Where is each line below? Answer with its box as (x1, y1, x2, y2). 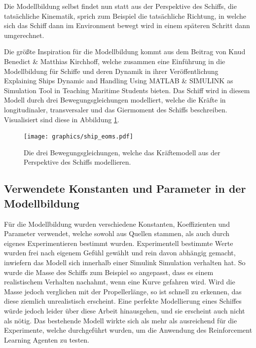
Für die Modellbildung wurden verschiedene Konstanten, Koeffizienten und (4, 218, 230, 229)
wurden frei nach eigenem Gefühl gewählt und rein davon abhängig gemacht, (4, 247, 236, 258)
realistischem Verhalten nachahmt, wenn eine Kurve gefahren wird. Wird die (4, 277, 235, 287)
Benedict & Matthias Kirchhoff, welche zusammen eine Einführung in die (4, 56, 225, 66)
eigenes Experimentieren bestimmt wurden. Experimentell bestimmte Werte (4, 238, 233, 248)
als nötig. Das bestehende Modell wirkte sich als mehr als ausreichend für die (4, 315, 237, 325)
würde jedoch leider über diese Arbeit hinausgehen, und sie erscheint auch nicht (4, 305, 245, 315)
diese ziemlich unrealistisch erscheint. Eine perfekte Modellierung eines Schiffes (4, 296, 242, 306)
